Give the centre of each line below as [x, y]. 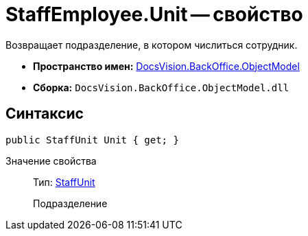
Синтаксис [45, 114]
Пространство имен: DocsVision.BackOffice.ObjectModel [166, 66]
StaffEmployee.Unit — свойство [154, 14]
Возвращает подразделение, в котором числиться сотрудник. [152, 45]
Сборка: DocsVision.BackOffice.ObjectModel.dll [161, 87]
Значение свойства [51, 161]
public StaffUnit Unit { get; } [92, 140]
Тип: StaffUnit [64, 182]
